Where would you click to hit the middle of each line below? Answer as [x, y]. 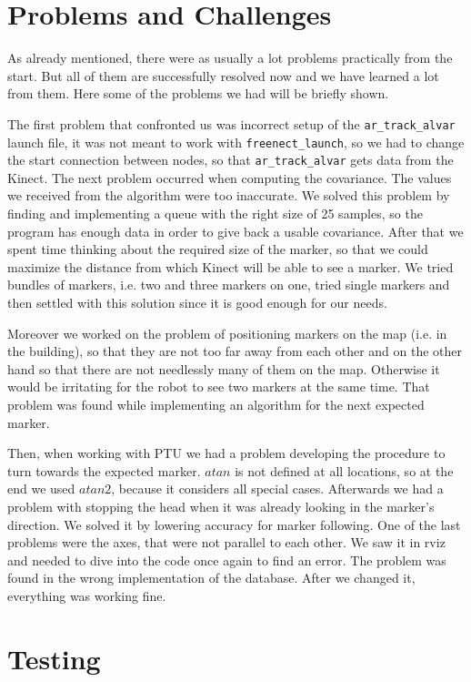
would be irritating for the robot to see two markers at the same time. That [219, 387]
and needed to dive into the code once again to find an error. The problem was [227, 560]
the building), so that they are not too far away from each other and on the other [235, 351]
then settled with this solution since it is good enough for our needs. [197, 303]
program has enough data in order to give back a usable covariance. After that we [235, 231]
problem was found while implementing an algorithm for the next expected [216, 404]
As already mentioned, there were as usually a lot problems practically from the [230, 58]
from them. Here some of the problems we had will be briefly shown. [198, 93]
